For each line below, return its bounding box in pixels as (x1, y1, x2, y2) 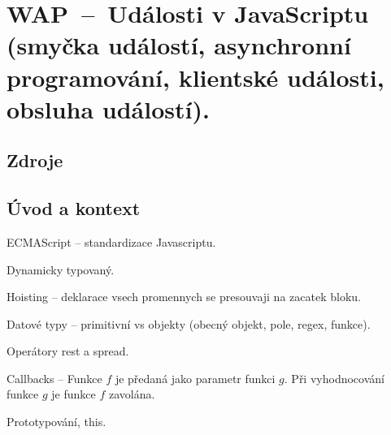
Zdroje (7, 148, 63, 173)
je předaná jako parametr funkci (115, 369, 276, 386)
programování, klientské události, (7, 60, 384, 93)
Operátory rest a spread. (7, 342, 129, 360)
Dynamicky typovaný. (7, 261, 115, 278)
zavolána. (108, 385, 155, 403)
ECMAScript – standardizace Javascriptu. (7, 233, 216, 250)
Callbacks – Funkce (7, 369, 102, 386)
